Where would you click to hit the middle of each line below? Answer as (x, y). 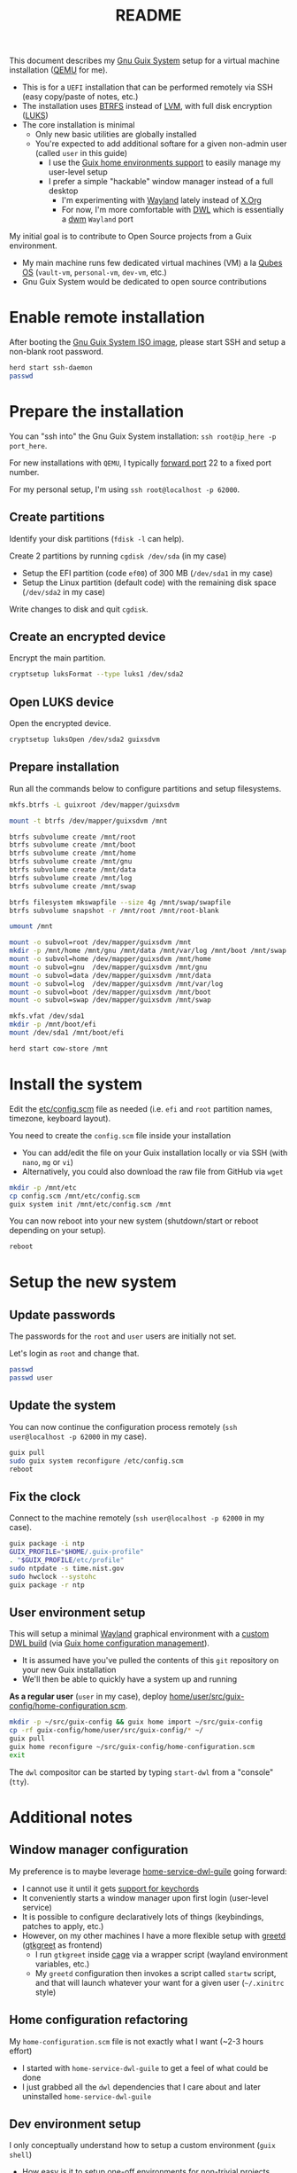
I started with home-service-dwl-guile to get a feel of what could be (145, 2067)
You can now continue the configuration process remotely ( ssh (123, 1427)
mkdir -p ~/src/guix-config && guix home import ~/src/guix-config (136, 1722)
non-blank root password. (57, 352)
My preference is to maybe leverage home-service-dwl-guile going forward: (148, 1871)
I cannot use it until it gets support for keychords (110, 1888)
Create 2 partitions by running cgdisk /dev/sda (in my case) (118, 556)
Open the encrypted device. (60, 723)
